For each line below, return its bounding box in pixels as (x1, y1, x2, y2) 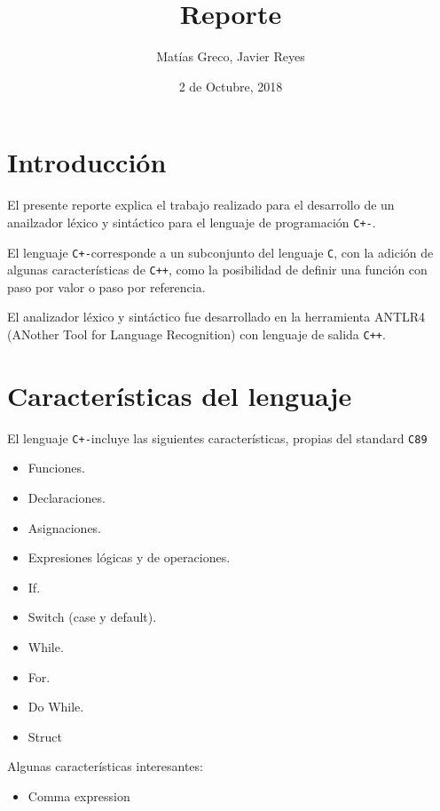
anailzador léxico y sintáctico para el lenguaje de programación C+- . (7, 212, 376, 231)
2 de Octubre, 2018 (178, 76, 283, 95)
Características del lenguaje (7, 377, 352, 413)
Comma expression (27, 786, 130, 805)
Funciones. (27, 458, 85, 477)
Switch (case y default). (27, 608, 157, 626)
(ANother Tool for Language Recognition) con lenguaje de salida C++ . (7, 325, 386, 343)
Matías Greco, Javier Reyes (156, 47, 305, 66)
